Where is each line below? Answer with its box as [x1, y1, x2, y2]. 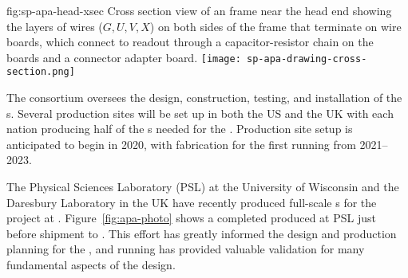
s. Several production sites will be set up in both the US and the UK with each [6, 104, 394, 121]
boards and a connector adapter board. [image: [6, 49, 241, 65]
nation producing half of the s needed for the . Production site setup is [6, 120, 353, 137]
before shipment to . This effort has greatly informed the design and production [6, 225, 397, 241]
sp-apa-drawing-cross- [247, 53, 367, 65]
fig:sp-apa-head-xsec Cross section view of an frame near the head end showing [6, 2, 392, 18]
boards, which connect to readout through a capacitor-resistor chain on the [6, 33, 374, 50]
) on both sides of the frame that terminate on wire [149, 18, 402, 34]
